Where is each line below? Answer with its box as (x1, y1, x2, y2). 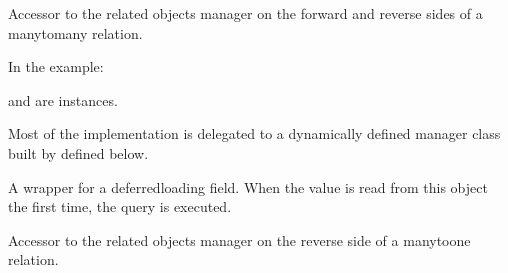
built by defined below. (8, 142, 149, 163)
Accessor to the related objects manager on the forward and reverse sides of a (8, 3, 483, 23)
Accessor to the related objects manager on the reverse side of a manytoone (8, 229, 471, 250)
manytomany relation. (8, 22, 143, 43)
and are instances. (8, 89, 118, 110)
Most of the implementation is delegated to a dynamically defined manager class (8, 123, 501, 144)
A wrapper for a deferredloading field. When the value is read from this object (8, 176, 488, 197)
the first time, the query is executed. (8, 196, 232, 217)
